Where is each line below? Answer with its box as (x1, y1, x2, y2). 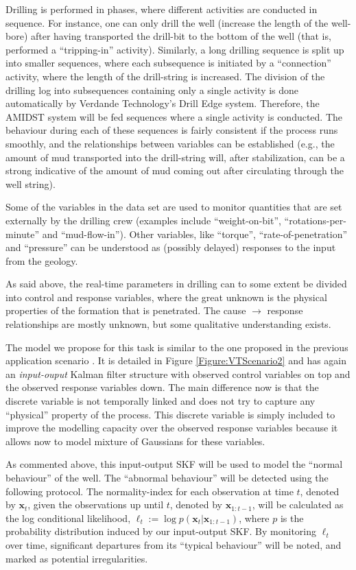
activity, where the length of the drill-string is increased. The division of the (5, 69, 325, 83)
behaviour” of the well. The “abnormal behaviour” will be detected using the (5, 471, 329, 484)
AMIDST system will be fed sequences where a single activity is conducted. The (5, 109, 343, 123)
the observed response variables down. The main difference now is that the (5, 380, 319, 394)
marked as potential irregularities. (5, 551, 148, 565)
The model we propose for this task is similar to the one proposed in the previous (5, 340, 348, 354)
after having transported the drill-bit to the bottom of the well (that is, (30, 29, 331, 43)
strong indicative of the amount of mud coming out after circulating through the (5, 163, 344, 178)
